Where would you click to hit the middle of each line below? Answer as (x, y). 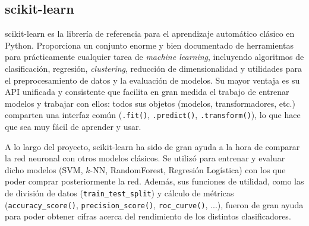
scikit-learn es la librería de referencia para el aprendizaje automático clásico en (150, 34)
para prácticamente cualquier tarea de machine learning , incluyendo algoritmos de (154, 57)
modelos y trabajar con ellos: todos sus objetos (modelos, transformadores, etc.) (150, 103)
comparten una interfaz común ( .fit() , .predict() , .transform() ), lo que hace (153, 115)
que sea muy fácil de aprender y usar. (73, 127)
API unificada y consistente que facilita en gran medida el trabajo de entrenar (147, 92)
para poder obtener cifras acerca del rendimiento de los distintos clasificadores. (148, 216)
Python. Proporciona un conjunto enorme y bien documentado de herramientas (149, 45)
